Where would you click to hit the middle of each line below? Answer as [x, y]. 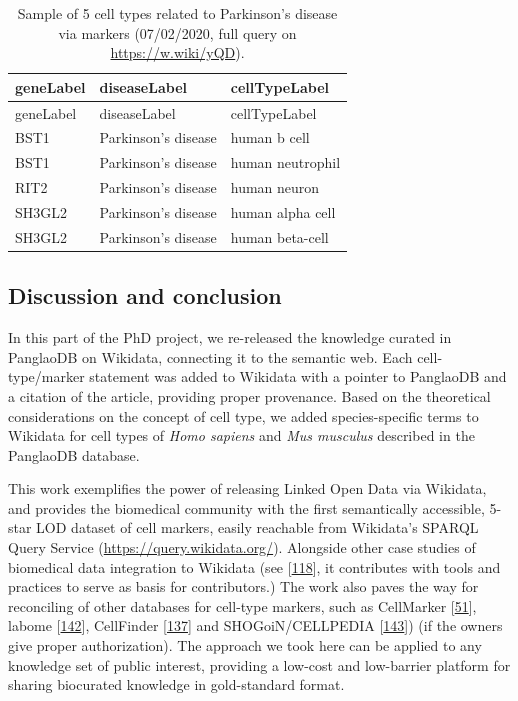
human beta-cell [279, 236]
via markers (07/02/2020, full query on [177, 32]
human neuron [275, 187]
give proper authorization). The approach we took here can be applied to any [245, 645]
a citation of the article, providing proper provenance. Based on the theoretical [249, 395]
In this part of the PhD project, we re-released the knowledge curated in [230, 337]
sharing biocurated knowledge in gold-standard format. [176, 684]
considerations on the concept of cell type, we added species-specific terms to [243, 415]
